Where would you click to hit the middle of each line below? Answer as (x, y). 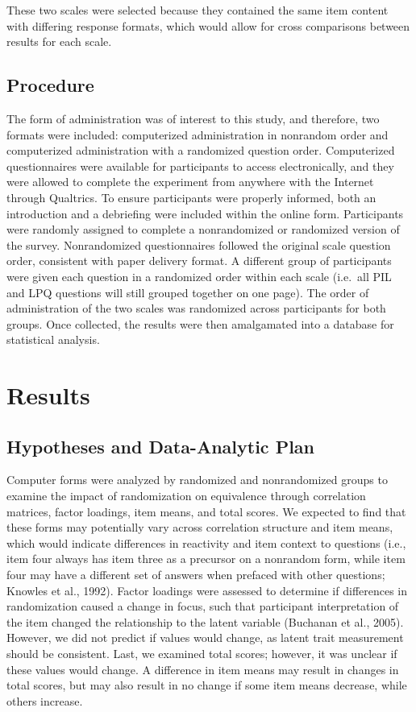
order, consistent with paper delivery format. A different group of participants (199, 261)
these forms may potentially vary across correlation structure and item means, (200, 527)
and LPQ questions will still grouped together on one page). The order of (188, 292)
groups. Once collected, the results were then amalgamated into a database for (200, 323)
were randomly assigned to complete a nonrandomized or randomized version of (203, 229)
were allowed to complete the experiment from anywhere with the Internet (190, 182)
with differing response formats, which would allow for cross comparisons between (208, 25)
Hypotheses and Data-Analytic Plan (160, 446)
